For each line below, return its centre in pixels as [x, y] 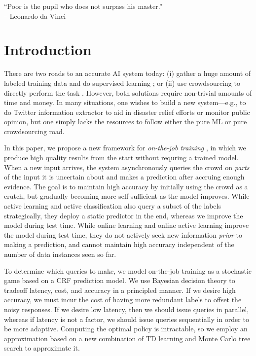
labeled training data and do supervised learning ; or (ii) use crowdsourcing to [122, 83]
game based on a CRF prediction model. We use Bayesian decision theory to [120, 280]
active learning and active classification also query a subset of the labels [112, 206]
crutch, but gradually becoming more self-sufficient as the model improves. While [127, 196]
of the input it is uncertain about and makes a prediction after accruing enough [124, 177]
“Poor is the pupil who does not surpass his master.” [83, 6]
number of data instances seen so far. [60, 254]
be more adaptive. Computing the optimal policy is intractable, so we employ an [126, 329]
